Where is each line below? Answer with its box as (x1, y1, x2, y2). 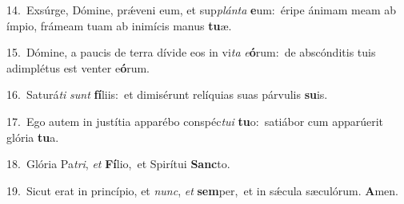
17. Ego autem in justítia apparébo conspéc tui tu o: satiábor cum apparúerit (6, 112, 384, 129)
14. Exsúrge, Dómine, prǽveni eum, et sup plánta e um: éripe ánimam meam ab (6, 2, 397, 18)
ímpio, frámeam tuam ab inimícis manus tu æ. (6, 17, 232, 33)
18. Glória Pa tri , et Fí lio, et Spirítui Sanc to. (6, 155, 230, 172)
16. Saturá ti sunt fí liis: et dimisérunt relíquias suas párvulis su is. (6, 86, 328, 103)
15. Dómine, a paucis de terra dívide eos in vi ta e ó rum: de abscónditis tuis (6, 44, 376, 61)
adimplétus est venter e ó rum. (6, 59, 150, 76)
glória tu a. (6, 128, 59, 145)
